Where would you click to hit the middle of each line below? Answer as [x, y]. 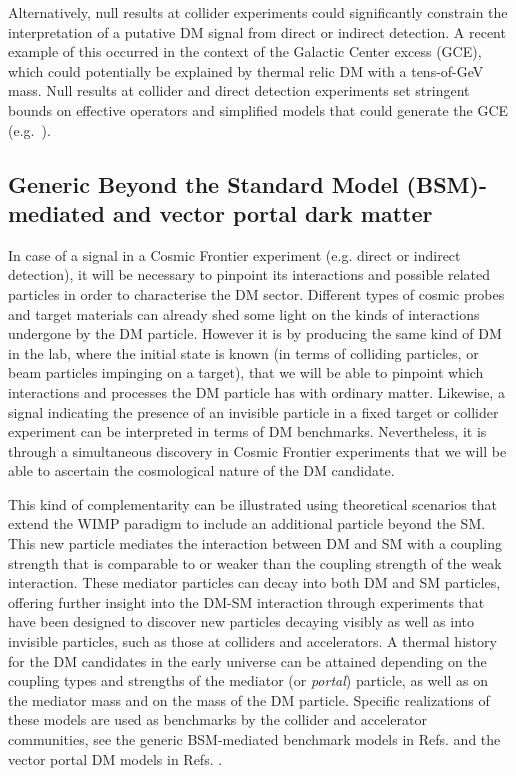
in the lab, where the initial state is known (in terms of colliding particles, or [243, 352]
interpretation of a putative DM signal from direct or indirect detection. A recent [257, 31]
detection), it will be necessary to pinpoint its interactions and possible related [249, 274]
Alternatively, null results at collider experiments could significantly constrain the [258, 12]
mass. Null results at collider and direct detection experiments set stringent [239, 90]
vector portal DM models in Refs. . [115, 758]
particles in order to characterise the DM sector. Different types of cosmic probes [256, 293]
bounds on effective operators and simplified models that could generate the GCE [258, 109]
